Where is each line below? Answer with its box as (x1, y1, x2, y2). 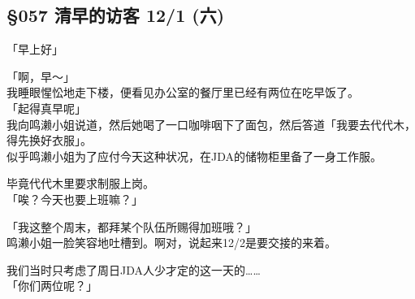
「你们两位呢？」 (6, 277, 97, 294)
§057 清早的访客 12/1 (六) (6, 2, 225, 28)
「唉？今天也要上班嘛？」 (6, 190, 143, 207)
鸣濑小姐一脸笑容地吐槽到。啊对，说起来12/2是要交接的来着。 (6, 234, 336, 251)
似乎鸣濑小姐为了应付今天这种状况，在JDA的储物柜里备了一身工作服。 (6, 147, 382, 164)
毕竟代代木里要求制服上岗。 (6, 175, 154, 192)
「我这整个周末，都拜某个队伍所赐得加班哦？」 (6, 218, 257, 235)
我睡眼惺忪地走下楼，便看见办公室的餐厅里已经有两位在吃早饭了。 (6, 84, 359, 101)
